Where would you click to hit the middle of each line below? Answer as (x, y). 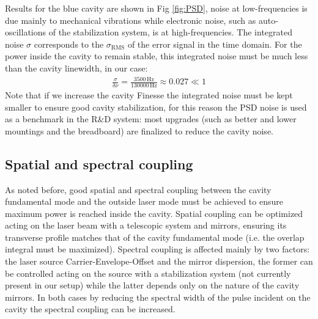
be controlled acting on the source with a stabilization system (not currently (148, 273)
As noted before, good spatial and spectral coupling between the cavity (138, 189)
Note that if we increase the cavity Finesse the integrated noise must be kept (149, 94)
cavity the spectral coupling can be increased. (90, 309)
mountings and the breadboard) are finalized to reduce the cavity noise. (139, 130)
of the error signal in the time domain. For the (215, 44)
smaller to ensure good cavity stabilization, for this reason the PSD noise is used (156, 107)
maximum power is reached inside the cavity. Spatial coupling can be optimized (154, 213)
